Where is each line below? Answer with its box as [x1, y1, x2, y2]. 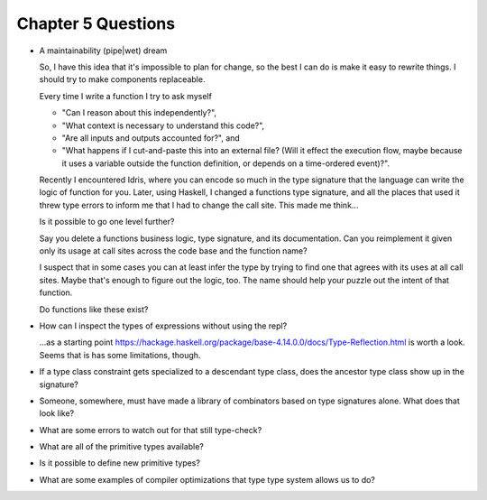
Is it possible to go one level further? [39, 217, 175, 227]
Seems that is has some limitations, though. [39, 349, 201, 360]
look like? [39, 408, 75, 419]
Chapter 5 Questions [16, 14, 176, 33]
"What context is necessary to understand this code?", [61, 120, 265, 131]
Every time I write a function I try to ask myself [39, 90, 212, 101]
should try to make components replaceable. [39, 74, 206, 85]
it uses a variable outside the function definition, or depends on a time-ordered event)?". [61, 158, 391, 169]
